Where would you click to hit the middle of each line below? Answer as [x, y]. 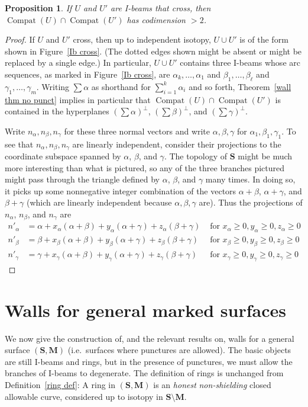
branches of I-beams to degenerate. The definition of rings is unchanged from [144, 373]
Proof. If [20, 39]
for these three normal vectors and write [137, 131]
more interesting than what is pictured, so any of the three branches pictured [145, 167]
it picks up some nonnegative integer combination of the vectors [121, 190]
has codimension [156, 19]
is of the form [264, 39]
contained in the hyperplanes [57, 111]
